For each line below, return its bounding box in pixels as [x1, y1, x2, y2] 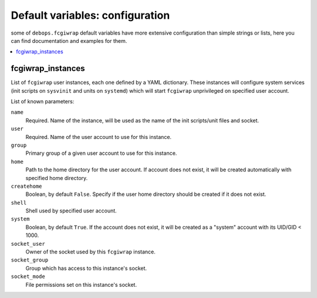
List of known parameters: [11, 98, 75, 105]
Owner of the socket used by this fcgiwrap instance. [25, 248, 156, 255]
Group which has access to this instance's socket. [25, 265, 147, 272]
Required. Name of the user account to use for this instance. [25, 133, 172, 140]
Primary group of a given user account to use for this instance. [25, 150, 177, 157]
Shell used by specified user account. [25, 207, 117, 214]
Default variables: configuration [11, 9, 170, 22]
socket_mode [11, 273, 45, 280]
